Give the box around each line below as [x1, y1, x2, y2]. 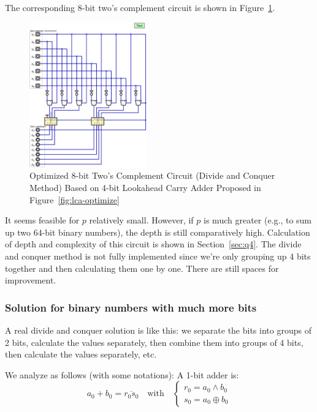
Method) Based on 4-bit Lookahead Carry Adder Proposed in [29, 181, 261, 194]
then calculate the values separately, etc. [5, 348, 157, 361]
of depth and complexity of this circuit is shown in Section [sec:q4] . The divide [5, 238, 302, 250]
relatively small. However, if [89, 214, 194, 227]
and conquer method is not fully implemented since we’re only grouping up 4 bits [5, 249, 311, 262]
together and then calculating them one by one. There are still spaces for [5, 261, 279, 274]
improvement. [5, 274, 56, 287]
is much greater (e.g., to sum [204, 214, 312, 227]
